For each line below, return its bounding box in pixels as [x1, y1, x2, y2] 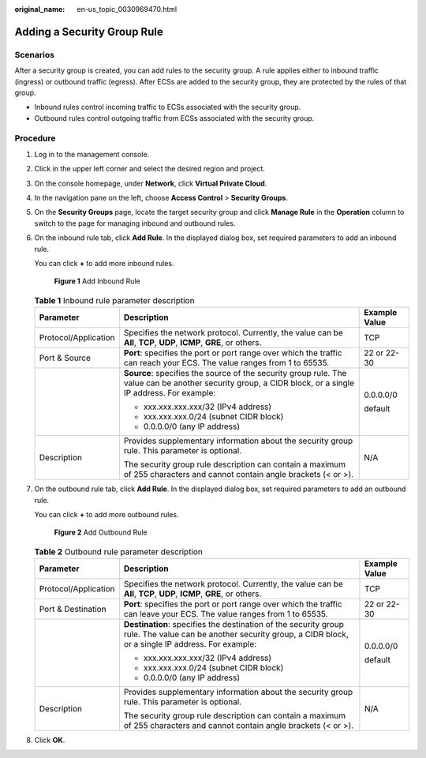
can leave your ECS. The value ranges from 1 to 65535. [123, 609, 328, 620]
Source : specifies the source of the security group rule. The [123, 368, 347, 379]
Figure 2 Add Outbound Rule [54, 527, 148, 537]
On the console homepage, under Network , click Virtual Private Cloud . [34, 178, 267, 188]
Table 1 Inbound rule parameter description [34, 295, 195, 306]
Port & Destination [39, 604, 106, 615]
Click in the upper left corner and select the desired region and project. [34, 164, 266, 174]
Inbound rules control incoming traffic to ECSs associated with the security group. [34, 103, 301, 112]
